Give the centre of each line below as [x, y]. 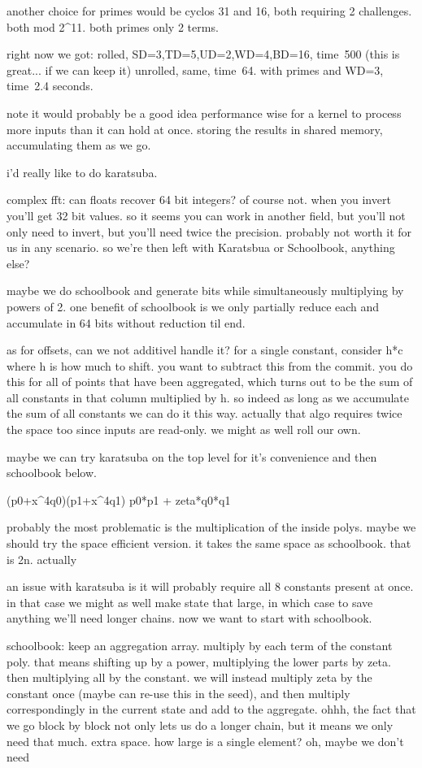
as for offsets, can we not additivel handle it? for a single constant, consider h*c [205, 350]
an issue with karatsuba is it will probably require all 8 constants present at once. [210, 586]
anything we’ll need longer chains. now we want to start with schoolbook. [189, 618]
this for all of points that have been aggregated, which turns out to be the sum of [210, 382]
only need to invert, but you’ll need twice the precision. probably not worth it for [209, 231]
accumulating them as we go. [79, 145]
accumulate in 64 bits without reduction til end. [126, 322]
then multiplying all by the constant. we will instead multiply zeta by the [189, 677]
